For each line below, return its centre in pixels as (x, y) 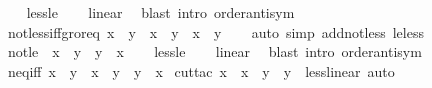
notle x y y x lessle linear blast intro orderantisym (214, 51)
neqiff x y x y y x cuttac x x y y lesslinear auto (201, 70)
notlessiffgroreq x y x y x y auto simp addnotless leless (215, 31)
